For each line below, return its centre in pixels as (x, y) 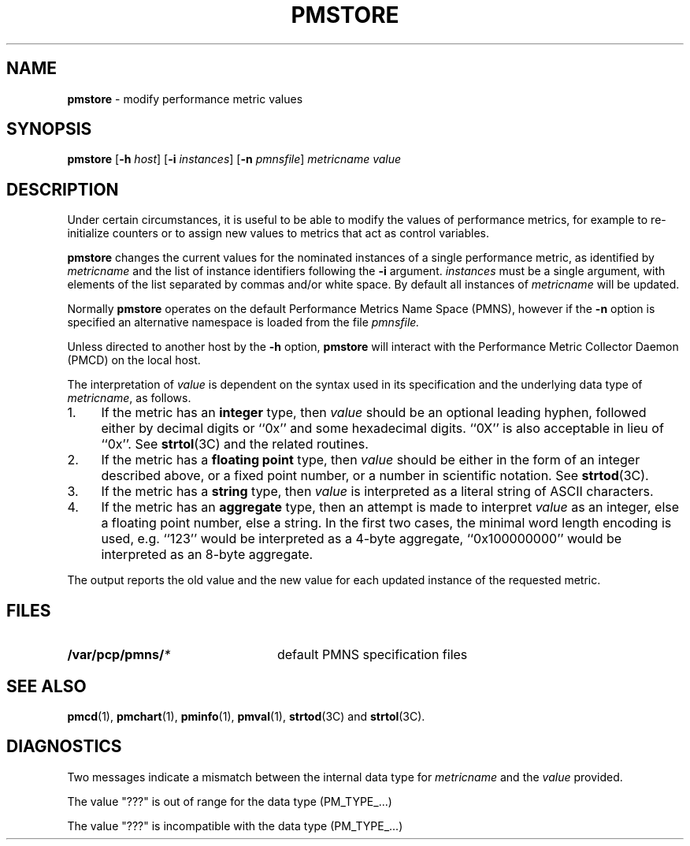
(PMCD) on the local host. (134, 360)
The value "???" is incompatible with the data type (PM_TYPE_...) (235, 826)
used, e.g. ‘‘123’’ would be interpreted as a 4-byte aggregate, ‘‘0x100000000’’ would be (362, 539)
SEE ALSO (46, 686)
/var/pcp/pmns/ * (119, 655)
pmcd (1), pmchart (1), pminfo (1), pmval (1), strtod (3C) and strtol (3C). (246, 716)
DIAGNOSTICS (64, 747)
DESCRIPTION (63, 189)
